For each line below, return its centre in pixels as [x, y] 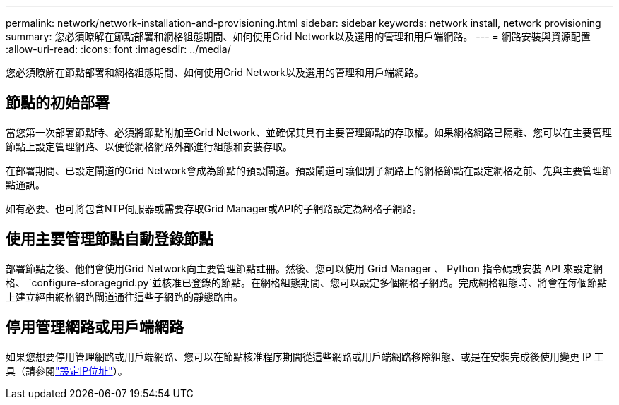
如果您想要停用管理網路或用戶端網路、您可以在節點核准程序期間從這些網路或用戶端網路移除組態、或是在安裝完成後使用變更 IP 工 [305, 356]
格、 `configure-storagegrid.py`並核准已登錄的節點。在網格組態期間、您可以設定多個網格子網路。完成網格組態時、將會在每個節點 [306, 282]
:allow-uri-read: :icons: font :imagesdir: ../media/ [118, 49]
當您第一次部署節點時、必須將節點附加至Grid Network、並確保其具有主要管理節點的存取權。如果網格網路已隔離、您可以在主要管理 [309, 132]
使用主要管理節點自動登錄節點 [110, 239]
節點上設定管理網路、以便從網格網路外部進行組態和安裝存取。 [149, 146]
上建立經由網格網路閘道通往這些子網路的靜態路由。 [124, 296]
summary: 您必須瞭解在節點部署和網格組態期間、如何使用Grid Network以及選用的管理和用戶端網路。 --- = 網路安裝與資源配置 [298, 36]
